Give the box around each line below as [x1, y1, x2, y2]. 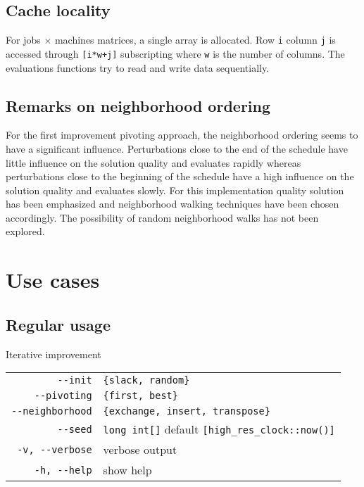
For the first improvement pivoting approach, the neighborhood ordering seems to [6, 127, 358, 142]
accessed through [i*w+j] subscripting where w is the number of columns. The [6, 46, 345, 61]
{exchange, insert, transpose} [103, 405, 270, 417]
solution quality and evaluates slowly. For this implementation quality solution [6, 182, 344, 197]
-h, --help [34, 464, 92, 476]
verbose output [103, 441, 177, 458]
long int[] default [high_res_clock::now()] [103, 421, 335, 438]
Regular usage [6, 313, 111, 335]
